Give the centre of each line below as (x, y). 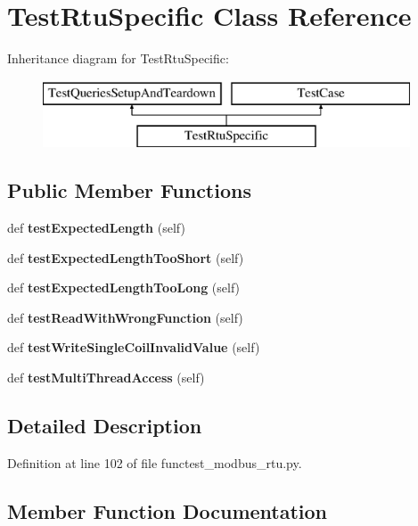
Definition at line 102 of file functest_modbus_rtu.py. (155, 462)
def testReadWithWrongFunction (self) (125, 317)
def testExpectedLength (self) (96, 228)
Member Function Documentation (168, 510)
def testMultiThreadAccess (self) (106, 378)
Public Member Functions (129, 190)
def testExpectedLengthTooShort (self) (126, 257)
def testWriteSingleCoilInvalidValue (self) (134, 347)
